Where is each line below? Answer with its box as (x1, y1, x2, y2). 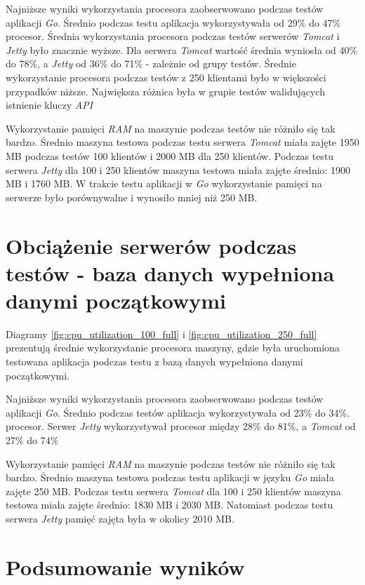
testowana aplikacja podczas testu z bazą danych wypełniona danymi (6, 354, 303, 368)
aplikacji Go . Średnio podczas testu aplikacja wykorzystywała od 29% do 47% (6, 15, 341, 29)
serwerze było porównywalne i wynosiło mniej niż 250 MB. (6, 189, 258, 204)
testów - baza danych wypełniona (6, 258, 335, 287)
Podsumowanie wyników (6, 552, 245, 581)
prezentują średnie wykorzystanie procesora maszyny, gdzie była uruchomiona (6, 340, 340, 355)
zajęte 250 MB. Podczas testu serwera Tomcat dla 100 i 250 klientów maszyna (6, 483, 341, 498)
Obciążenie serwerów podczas (6, 231, 297, 260)
